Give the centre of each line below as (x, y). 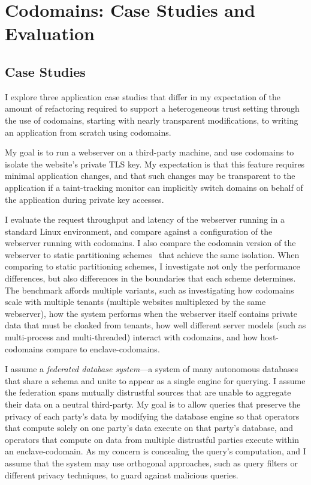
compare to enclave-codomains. (103, 348)
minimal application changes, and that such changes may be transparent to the (150, 176)
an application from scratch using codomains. (88, 132)
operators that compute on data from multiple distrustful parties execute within (152, 439)
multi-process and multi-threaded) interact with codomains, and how (131, 337)
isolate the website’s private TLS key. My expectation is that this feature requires (155, 164)
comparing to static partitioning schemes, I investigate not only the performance (153, 266)
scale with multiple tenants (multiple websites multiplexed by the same (135, 302)
